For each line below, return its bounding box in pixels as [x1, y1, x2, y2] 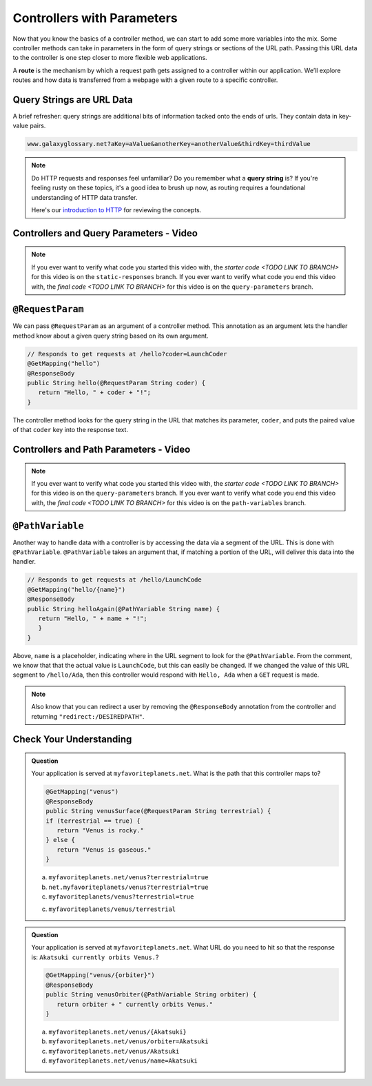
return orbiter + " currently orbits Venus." [56, 1000, 214, 1008]
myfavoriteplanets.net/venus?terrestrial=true [48, 874, 209, 881]
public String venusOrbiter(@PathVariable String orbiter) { [45, 991, 257, 998]
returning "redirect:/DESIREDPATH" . [31, 712, 145, 720]
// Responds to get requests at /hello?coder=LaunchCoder [27, 350, 227, 358]
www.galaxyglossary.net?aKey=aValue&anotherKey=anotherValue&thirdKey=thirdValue [27, 140, 311, 148]
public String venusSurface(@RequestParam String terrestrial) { [45, 807, 271, 815]
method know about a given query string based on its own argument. [12, 331, 209, 340]
